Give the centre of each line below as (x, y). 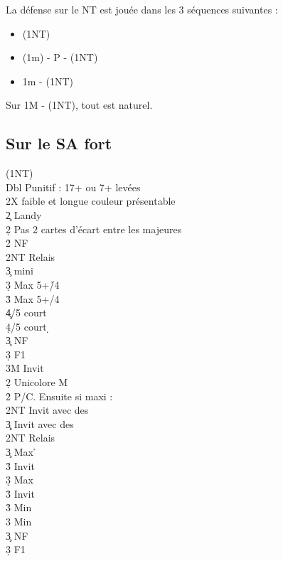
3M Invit (25, 368)
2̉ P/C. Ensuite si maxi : (59, 396)
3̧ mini (20, 271)
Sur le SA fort (59, 143)
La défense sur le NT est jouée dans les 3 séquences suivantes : (142, 9)
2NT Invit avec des (47, 410)
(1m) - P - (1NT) (60, 57)
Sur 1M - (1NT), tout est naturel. (79, 105)
